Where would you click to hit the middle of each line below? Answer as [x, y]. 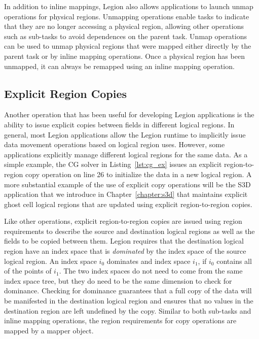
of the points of [28, 271]
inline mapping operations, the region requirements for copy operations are [120, 320]
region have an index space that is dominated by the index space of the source [125, 251]
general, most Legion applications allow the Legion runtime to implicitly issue [125, 134]
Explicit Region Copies [66, 93]
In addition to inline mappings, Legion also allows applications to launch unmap [129, 6]
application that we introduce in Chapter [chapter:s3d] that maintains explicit [126, 194]
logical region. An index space [50, 261]
